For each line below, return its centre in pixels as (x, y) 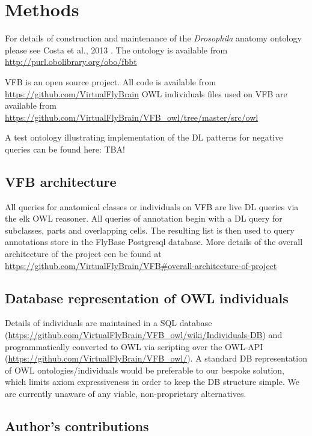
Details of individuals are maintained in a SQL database (109, 323)
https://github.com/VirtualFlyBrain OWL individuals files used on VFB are (146, 93)
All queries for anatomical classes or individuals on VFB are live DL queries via (152, 206)
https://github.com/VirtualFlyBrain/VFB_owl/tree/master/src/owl (132, 117)
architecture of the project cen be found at (83, 254)
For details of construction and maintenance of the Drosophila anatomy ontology (153, 38)
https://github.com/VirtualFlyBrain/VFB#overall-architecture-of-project (141, 265)
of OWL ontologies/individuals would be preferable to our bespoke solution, (145, 370)
